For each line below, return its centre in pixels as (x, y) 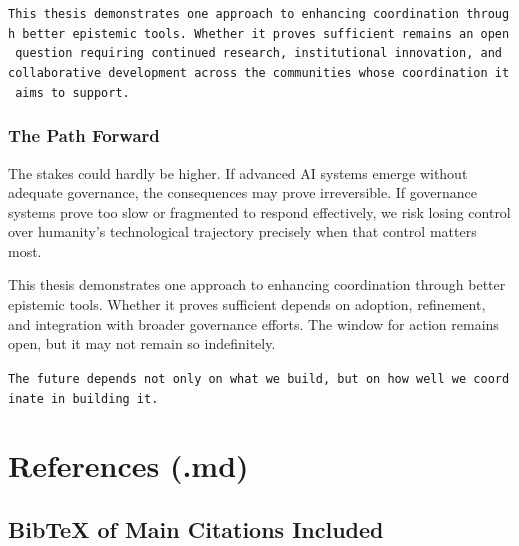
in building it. (104, 398)
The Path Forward (84, 135)
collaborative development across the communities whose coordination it (259, 72)
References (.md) (128, 465)
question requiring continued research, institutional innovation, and (258, 53)
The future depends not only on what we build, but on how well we (237, 378)
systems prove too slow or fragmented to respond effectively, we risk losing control (259, 211)
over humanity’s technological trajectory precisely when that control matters (242, 231)
